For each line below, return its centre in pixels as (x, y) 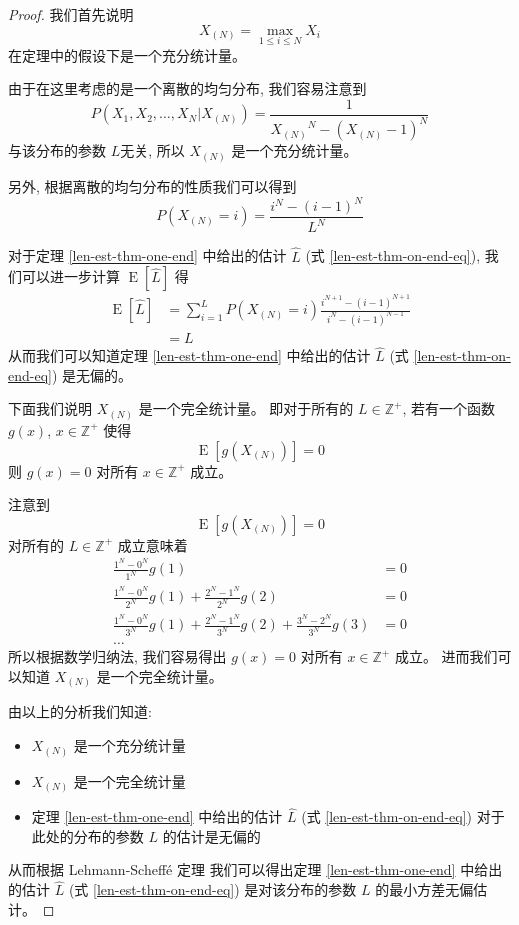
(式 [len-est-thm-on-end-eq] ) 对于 (403, 816)
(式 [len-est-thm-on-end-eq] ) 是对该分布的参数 (212, 889)
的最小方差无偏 (424, 889)
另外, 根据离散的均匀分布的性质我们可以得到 (152, 185)
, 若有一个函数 (448, 408)
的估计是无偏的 (211, 835)
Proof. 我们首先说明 (71, 14)
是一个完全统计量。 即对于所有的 (246, 408)
